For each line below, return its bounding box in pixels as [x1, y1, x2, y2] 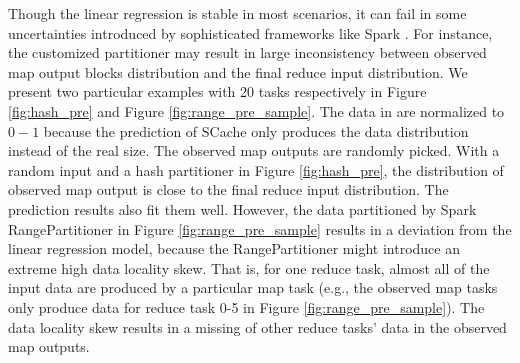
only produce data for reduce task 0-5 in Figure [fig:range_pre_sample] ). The [8, 296, 485, 317]
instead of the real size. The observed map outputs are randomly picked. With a [8, 140, 500, 161]
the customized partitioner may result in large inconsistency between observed [8, 42, 487, 63]
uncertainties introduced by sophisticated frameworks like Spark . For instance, [8, 22, 493, 43]
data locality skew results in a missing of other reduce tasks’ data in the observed [8, 316, 507, 337]
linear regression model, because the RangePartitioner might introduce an [8, 238, 460, 259]
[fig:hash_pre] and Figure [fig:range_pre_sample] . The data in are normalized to [8, 100, 505, 121]
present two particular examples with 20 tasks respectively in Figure [8, 81, 427, 102]
